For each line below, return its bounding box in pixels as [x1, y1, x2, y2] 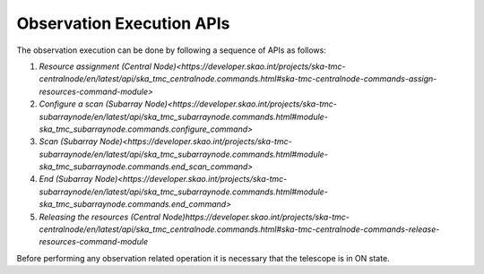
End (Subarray [39, 174, 93, 184]
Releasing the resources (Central [39, 211, 161, 222]
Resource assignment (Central [39, 61, 152, 72]
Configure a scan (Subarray [39, 98, 143, 109]
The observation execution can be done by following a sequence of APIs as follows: [16, 45, 326, 56]
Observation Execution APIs [16, 13, 230, 33]
